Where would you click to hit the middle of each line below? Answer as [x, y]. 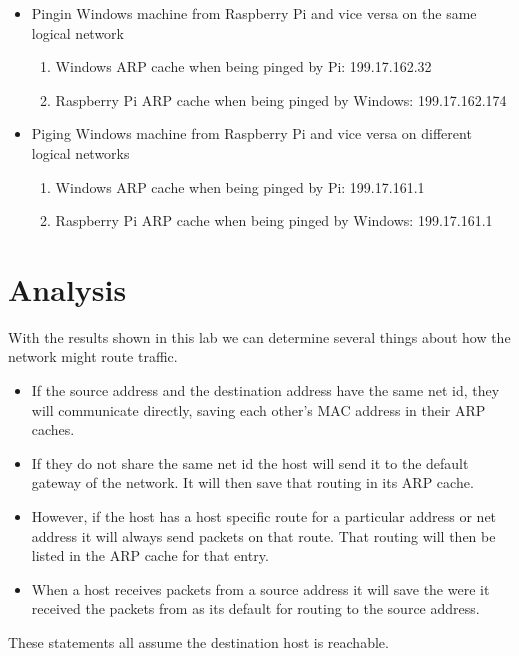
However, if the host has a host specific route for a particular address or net [264, 516]
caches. [53, 429]
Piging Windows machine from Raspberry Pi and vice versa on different [251, 133]
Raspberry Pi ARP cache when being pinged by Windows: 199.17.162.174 [281, 99]
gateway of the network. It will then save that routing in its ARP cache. [252, 482]
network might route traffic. [93, 356]
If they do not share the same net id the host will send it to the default [250, 462]
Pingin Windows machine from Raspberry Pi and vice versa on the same [254, 13]
